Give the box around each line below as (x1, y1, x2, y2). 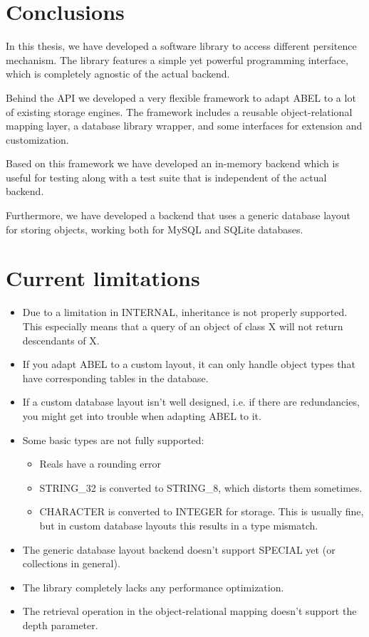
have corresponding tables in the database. (22, 370, 209, 385)
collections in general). (22, 556, 120, 571)
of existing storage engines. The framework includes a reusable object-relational (6, 104, 353, 119)
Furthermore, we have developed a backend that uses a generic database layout (6, 208, 350, 223)
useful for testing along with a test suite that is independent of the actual (6, 169, 327, 184)
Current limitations (6, 263, 200, 293)
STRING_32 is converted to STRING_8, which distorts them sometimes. (39, 480, 363, 495)
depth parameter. (22, 617, 98, 632)
